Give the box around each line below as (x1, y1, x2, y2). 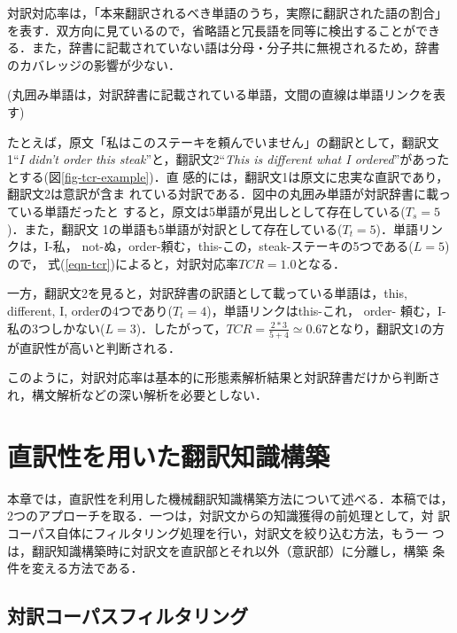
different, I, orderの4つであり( (7, 301, 174, 319)
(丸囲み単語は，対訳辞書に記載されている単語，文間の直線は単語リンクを (7, 85, 434, 104)
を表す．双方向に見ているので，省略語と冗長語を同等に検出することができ (7, 20, 440, 39)
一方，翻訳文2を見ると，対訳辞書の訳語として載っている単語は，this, (7, 284, 407, 302)
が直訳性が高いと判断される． (7, 338, 181, 356)
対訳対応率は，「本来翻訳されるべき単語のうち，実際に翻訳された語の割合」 (7, 4, 447, 21)
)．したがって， (136, 318, 227, 337)
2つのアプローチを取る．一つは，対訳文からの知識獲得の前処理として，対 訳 (7, 506, 451, 525)
